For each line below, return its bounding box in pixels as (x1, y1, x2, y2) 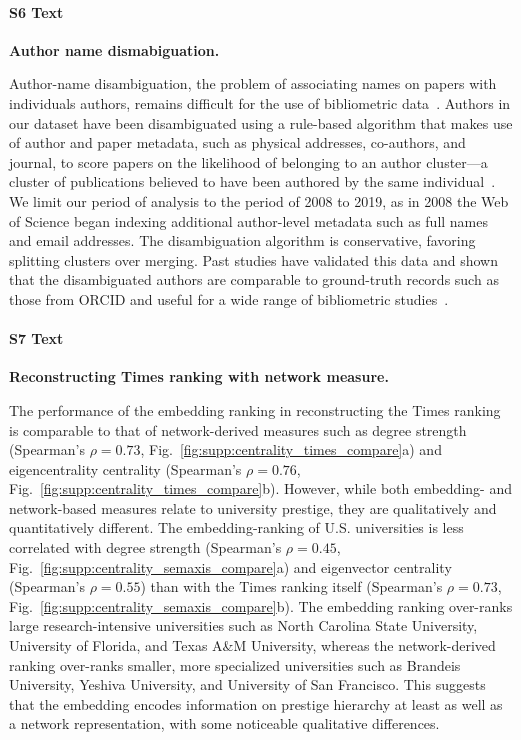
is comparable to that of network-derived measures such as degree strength (9, 419, 467, 440)
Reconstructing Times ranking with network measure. (9, 366, 389, 387)
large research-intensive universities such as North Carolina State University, (9, 615, 478, 636)
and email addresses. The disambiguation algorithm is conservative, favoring (9, 230, 476, 251)
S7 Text (9, 328, 64, 349)
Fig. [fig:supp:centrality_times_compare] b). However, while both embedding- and (9, 478, 512, 499)
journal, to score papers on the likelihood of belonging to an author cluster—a (9, 151, 488, 172)
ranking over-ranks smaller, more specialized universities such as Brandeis (9, 654, 461, 675)
